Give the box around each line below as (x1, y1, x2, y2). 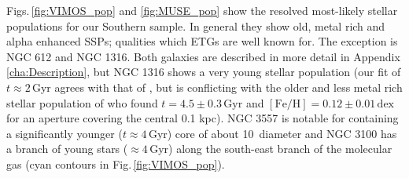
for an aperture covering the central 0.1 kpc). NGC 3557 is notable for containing (6, 110, 399, 126)
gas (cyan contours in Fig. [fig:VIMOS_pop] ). (6, 155, 225, 172)
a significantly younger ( (6, 125, 123, 141)
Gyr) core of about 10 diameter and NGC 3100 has (148, 125, 397, 141)
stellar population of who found (6, 94, 158, 111)
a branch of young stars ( (6, 140, 128, 157)
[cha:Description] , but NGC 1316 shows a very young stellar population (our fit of (6, 64, 401, 80)
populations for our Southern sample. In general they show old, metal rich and (6, 17, 385, 34)
